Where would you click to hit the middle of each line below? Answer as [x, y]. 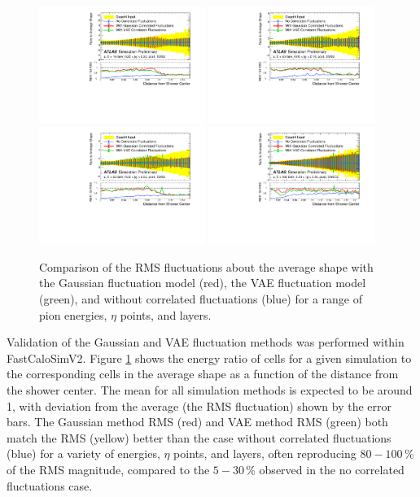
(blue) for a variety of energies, [83, 453]
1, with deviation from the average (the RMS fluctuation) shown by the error [199, 405]
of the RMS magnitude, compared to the [108, 469]
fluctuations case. [50, 485]
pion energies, [73, 314]
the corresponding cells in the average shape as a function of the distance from [203, 374]
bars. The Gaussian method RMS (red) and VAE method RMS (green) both [197, 422]
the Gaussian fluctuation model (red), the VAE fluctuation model [203, 283]
